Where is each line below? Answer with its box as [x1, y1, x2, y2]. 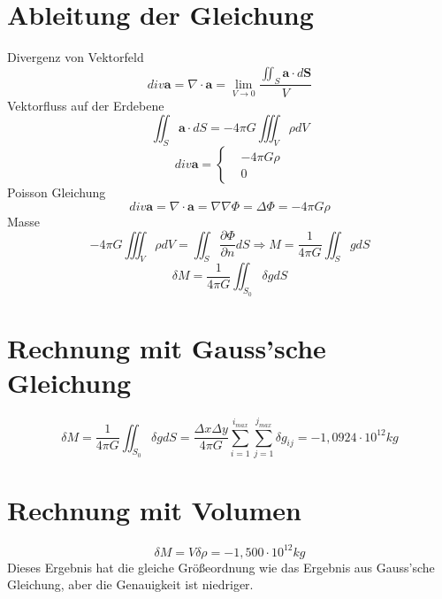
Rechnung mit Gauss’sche [7, 329, 326, 365]
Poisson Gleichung [7, 182, 106, 201]
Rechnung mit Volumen [7, 492, 301, 528]
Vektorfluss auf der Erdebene [7, 96, 164, 114]
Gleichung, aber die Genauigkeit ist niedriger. [7, 575, 254, 594]
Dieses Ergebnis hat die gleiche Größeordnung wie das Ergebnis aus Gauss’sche [7, 557, 435, 576]
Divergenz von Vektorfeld [7, 48, 144, 66]
